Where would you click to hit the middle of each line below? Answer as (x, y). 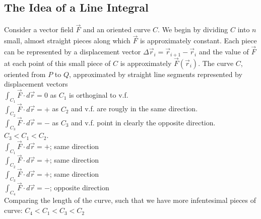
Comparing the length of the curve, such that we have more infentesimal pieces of (130, 200)
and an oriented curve (117, 29)
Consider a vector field (39, 29)
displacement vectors (36, 84)
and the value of (224, 52)
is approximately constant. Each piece (198, 41)
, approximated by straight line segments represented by (156, 74)
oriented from (25, 74)
